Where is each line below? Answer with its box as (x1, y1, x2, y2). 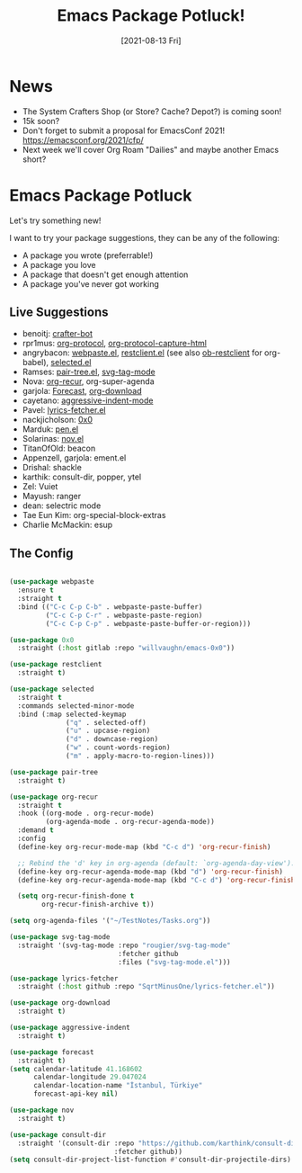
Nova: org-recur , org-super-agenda (22, 376, 155, 387)
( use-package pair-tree (9, 767, 99, 776)
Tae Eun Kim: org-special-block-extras (22, 510, 166, 521)
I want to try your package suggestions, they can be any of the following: (9, 232, 280, 243)
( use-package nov (9, 1106, 75, 1115)
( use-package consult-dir (9, 1130, 106, 1139)
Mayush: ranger (22, 491, 82, 502)
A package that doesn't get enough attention (22, 269, 189, 280)
